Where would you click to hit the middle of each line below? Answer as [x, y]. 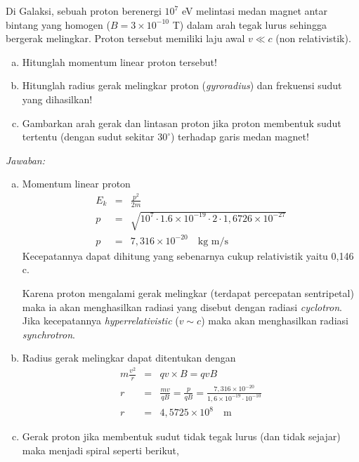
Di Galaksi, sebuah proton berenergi [84, 11]
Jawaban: [25, 160]
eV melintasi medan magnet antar [254, 11]
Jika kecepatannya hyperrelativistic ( [100, 321]
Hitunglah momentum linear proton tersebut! [119, 61]
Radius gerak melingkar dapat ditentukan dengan [129, 358]
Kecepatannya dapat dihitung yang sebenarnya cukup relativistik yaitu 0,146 [188, 255]
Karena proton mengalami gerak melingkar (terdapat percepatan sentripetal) [188, 292]
